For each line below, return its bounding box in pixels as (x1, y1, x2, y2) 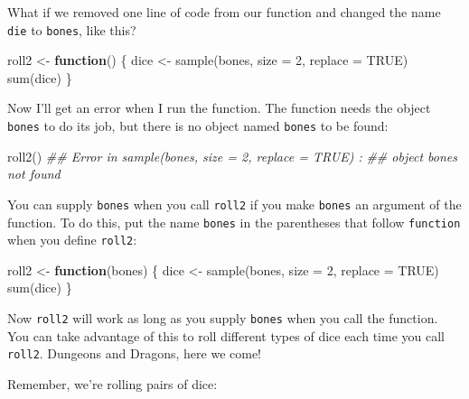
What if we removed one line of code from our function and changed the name (7, 3, 441, 21)
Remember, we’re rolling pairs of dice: (7, 374, 218, 393)
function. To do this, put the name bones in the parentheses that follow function (7, 212, 461, 231)
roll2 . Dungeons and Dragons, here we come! (7, 344, 262, 363)
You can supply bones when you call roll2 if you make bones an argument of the (7, 194, 462, 213)
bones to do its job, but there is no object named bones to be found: (7, 116, 389, 135)
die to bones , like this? (7, 20, 136, 39)
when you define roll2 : (7, 230, 137, 249)
